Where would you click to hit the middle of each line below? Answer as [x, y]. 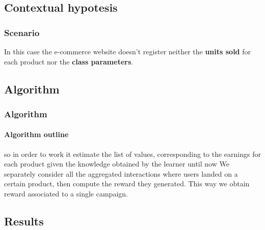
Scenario [22, 32]
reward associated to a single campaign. [66, 193]
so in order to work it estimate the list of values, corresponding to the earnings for [132, 154]
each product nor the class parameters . [69, 61]
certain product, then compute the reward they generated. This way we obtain [127, 184]
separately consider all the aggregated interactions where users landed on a [121, 173]
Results [24, 221]
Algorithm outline [36, 134]
